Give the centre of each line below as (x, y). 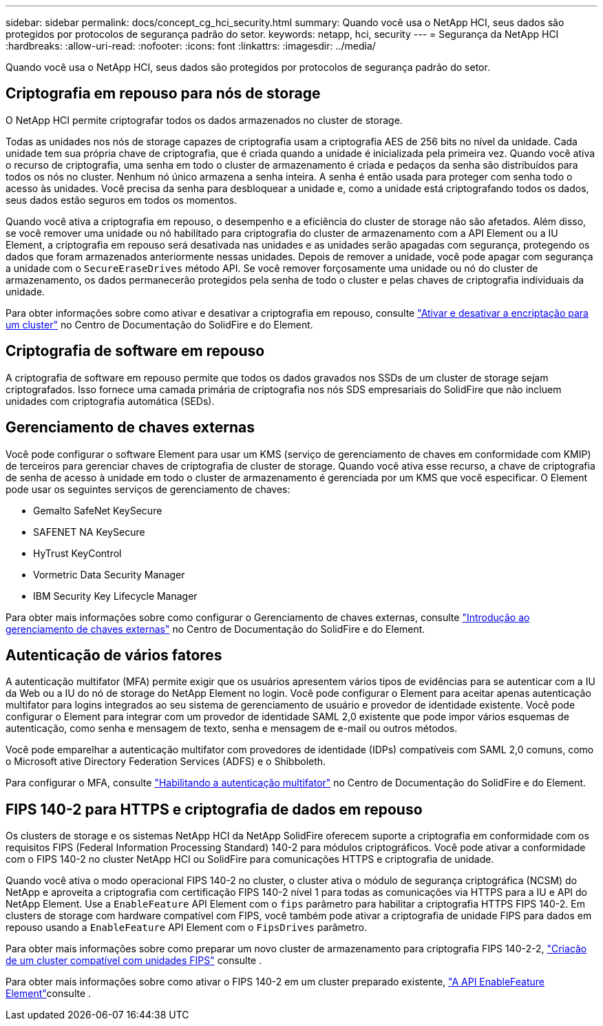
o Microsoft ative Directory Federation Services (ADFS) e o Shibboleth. (166, 762)
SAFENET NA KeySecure (89, 532)
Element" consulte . (49, 994)
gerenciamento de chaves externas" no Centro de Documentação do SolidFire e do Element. (215, 629)
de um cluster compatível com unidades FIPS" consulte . (134, 961)
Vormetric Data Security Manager (109, 574)
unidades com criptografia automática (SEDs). (110, 401)
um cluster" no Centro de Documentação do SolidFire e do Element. (159, 324)
